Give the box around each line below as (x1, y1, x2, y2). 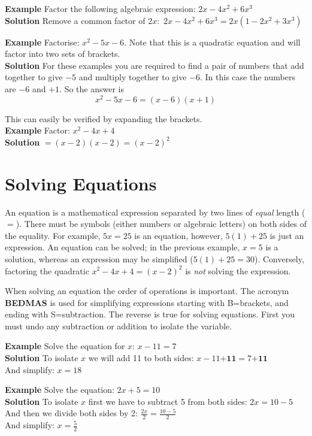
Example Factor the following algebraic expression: (5, 2, 196, 14)
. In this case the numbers (200, 71, 295, 83)
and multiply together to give (78, 71, 187, 83)
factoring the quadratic (5, 264, 89, 277)
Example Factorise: (5, 35, 80, 48)
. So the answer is (59, 82, 124, 95)
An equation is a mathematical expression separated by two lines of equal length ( (5, 205, 305, 218)
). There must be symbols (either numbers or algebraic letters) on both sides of (16, 217, 307, 230)
